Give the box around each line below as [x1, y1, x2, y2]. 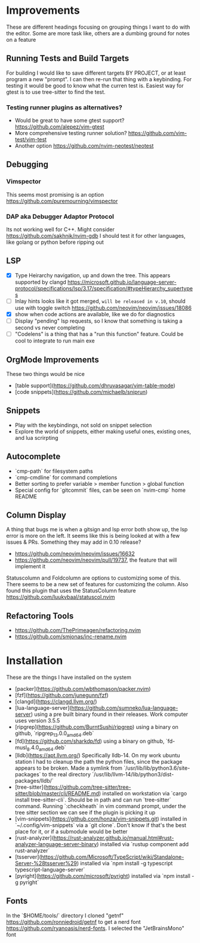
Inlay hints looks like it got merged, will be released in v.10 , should [14, 297, 186, 305]
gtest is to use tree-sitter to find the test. [6, 88, 106, 96]
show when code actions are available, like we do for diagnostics [14, 310, 175, 317]
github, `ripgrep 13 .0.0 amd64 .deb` [14, 730, 94, 738]
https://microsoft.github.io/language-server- [67, 278, 177, 286]
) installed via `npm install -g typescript [76, 859, 173, 867]
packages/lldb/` [14, 777, 54, 784]
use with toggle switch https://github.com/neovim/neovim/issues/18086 [14, 304, 192, 311]
